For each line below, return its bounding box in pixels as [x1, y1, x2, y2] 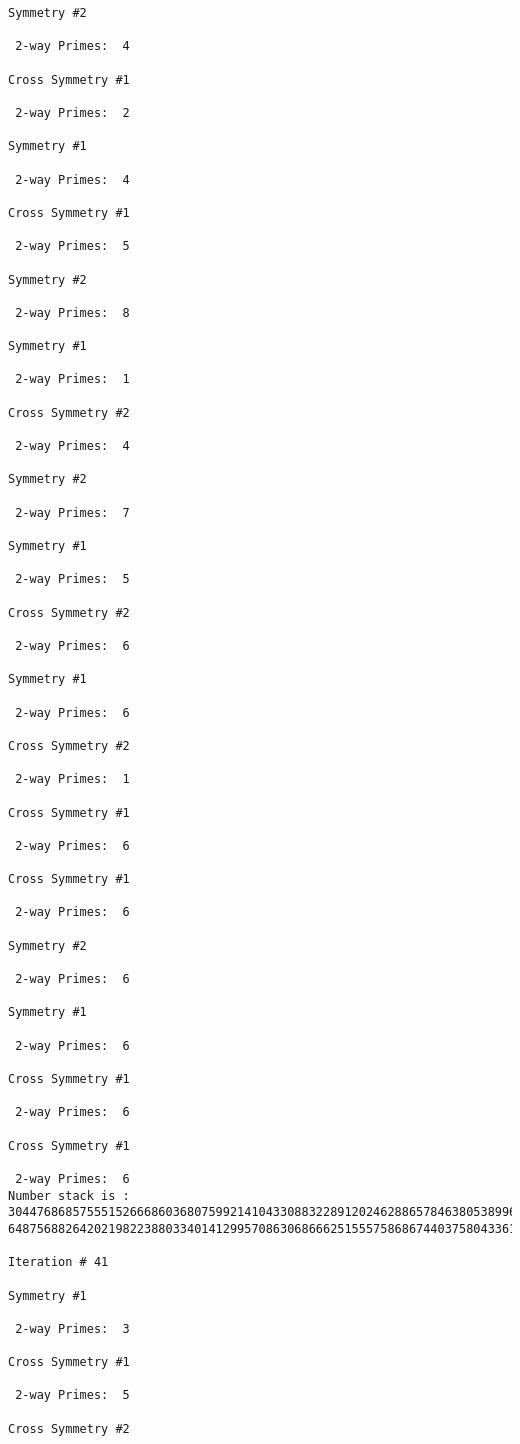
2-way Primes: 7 [15, 505, 130, 520]
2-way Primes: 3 [15, 1321, 130, 1336]
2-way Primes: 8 [15, 305, 130, 320]
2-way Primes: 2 [15, 105, 130, 120]
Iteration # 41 [8, 1255, 109, 1270]
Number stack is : [8, 1188, 130, 1203]
